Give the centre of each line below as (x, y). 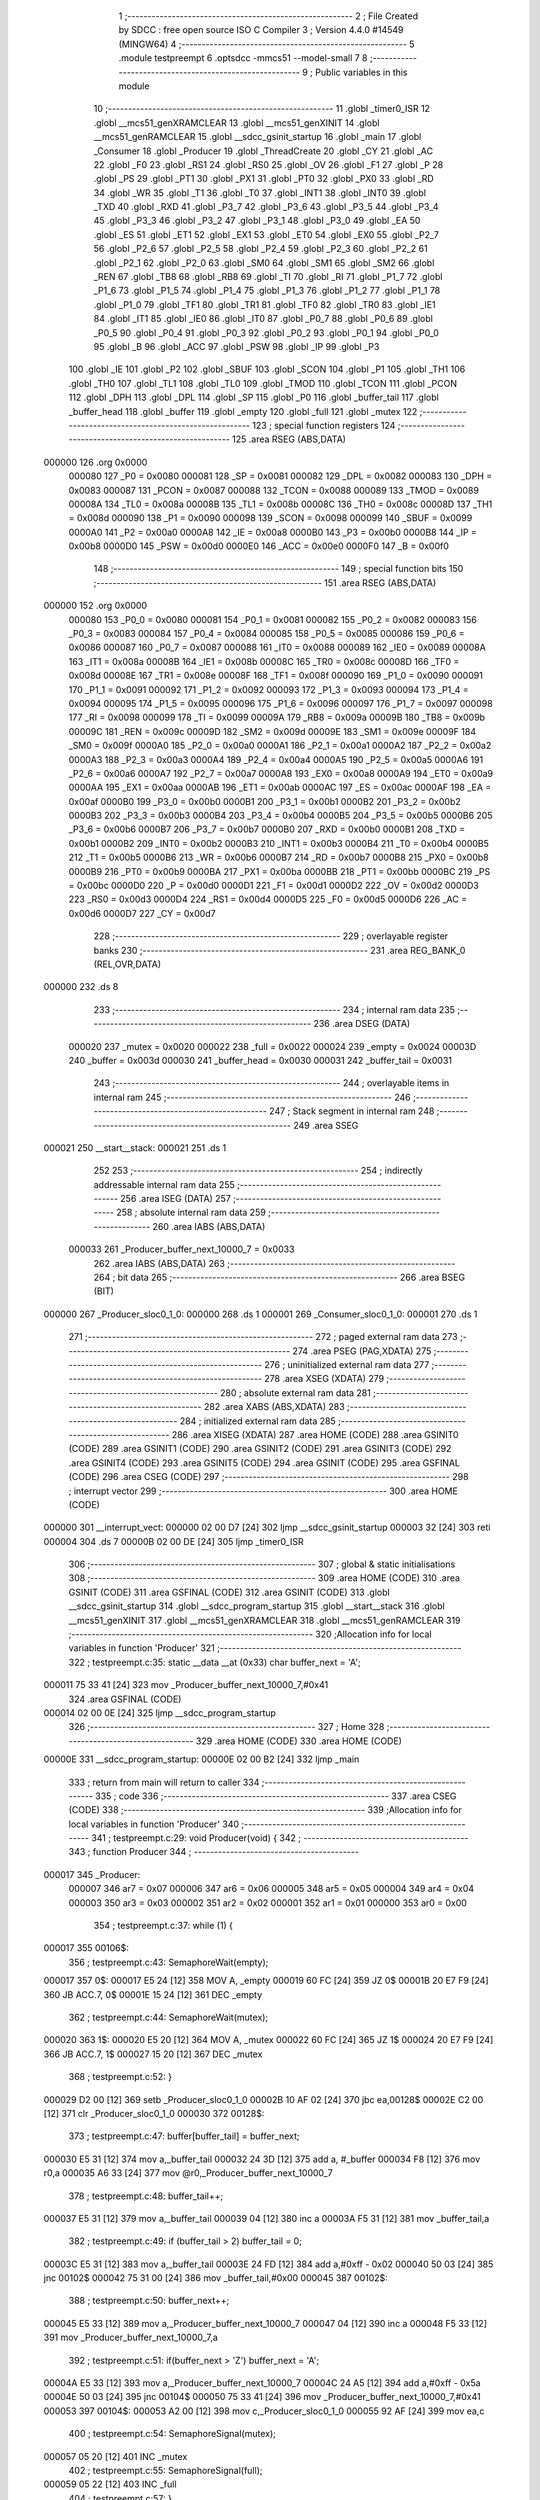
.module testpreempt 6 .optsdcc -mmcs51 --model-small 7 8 (243, 58)
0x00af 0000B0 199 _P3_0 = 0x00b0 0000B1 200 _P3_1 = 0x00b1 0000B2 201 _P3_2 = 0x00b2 (265, 801)
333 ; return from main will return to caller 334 (164, 1782)
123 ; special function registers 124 (323, 425)
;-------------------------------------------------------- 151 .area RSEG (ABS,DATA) (265, 582)
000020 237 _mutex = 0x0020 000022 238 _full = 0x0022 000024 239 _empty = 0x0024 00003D (272, 1046)
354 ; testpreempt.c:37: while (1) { (163, 1926)
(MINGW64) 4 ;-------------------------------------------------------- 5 (266, 44)
